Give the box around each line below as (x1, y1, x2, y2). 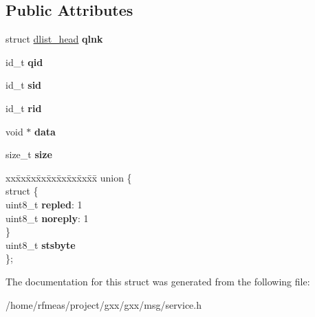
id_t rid (6, 100, 42, 115)
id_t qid (6, 54, 43, 69)
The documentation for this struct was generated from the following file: (6, 274, 310, 288)
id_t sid (6, 78, 42, 92)
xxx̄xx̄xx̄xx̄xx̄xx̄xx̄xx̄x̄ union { (6, 170, 132, 184)
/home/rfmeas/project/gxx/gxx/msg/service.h (6, 297, 202, 311)
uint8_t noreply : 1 (6, 210, 89, 225)
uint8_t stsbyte (6, 237, 76, 252)
